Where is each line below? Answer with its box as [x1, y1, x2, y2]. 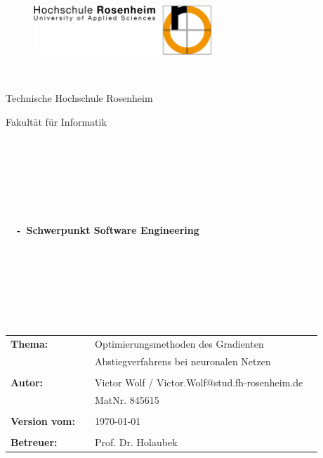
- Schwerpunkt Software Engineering [17, 222, 199, 237]
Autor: [11, 374, 44, 389]
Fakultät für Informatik [6, 114, 107, 129]
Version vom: [11, 413, 75, 428]
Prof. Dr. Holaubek [95, 434, 178, 449]
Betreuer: [11, 434, 58, 449]
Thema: [11, 336, 48, 351]
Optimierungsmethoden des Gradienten [95, 336, 264, 351]
